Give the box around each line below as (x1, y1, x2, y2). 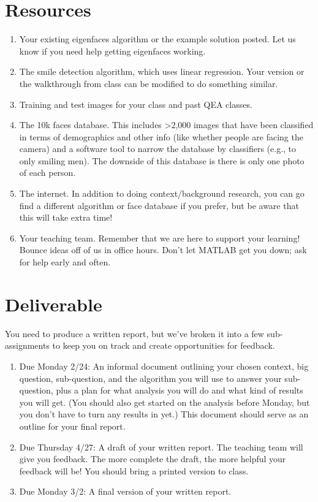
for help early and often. (19, 256, 111, 268)
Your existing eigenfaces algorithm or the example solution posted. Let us (19, 32, 296, 45)
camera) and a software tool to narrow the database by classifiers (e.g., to (19, 142, 297, 155)
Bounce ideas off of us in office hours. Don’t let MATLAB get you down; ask (19, 243, 307, 256)
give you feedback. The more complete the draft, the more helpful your (19, 452, 286, 465)
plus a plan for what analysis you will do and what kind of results (56, 384, 303, 397)
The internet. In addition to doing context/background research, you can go (19, 187, 305, 200)
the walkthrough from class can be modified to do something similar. (19, 77, 278, 89)
